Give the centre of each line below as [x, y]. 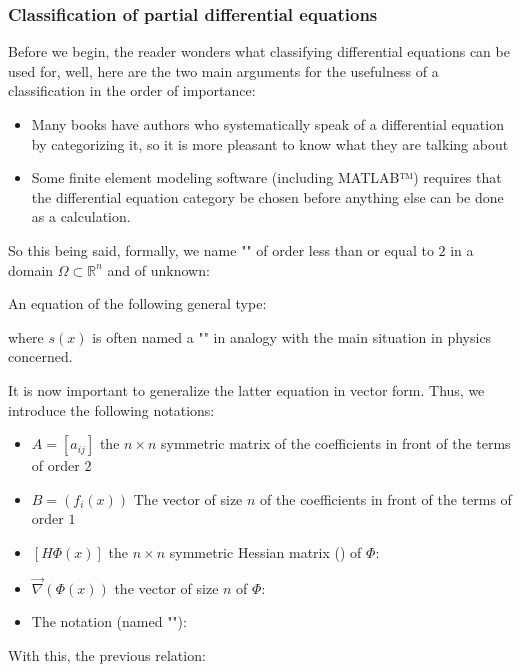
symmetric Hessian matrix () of [265, 551]
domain [31, 269]
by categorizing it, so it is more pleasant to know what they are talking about [270, 143]
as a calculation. [81, 216]
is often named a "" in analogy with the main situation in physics [292, 336]
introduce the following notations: [111, 409]
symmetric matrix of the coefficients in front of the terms [336, 443]
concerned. [40, 356]
